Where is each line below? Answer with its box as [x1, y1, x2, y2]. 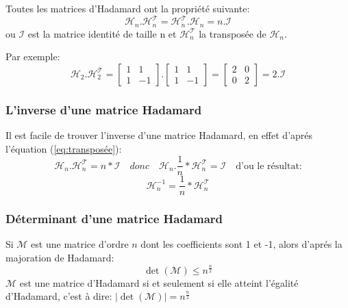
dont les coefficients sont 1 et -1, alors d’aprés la [140, 237, 343, 251]
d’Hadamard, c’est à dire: [5, 289, 112, 303]
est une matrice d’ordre [31, 237, 129, 251]
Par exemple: [5, 49, 60, 64]
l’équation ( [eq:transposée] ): [5, 141, 122, 155]
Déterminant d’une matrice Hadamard [5, 210, 223, 227]
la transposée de [199, 26, 266, 40]
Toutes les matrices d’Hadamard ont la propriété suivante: [5, 1, 250, 15]
